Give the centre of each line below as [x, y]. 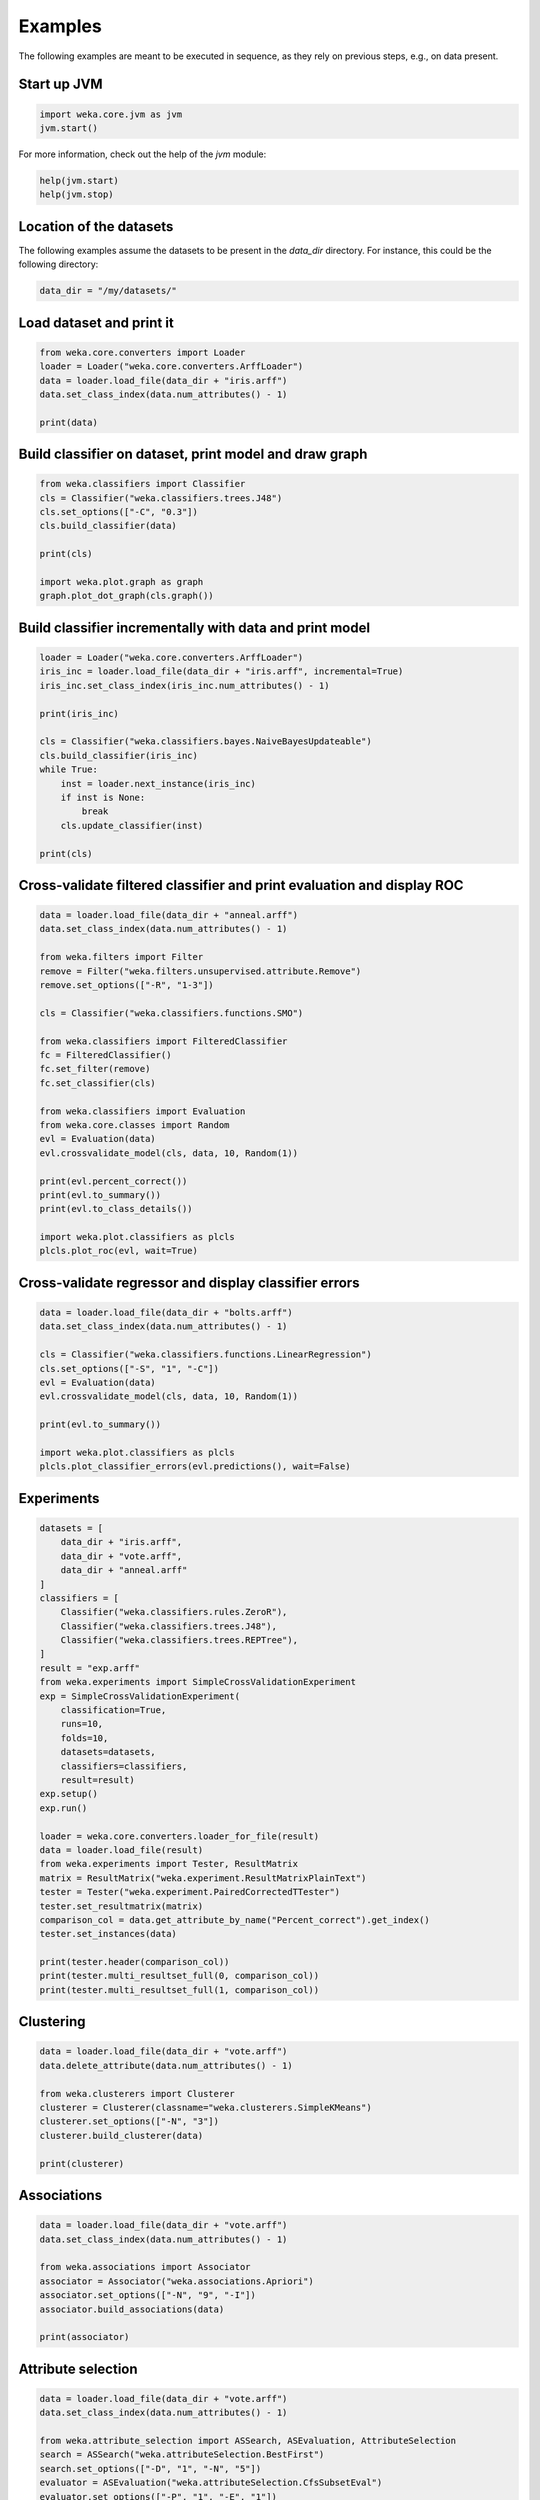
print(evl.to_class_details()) [116, 1209]
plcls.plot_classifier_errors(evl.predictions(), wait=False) [195, 1466]
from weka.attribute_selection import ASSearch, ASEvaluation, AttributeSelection [248, 2441]
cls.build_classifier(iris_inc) [119, 755]
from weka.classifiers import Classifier [142, 484]
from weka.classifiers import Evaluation [142, 1111]
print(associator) [84, 2337]
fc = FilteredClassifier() [105, 1055]
